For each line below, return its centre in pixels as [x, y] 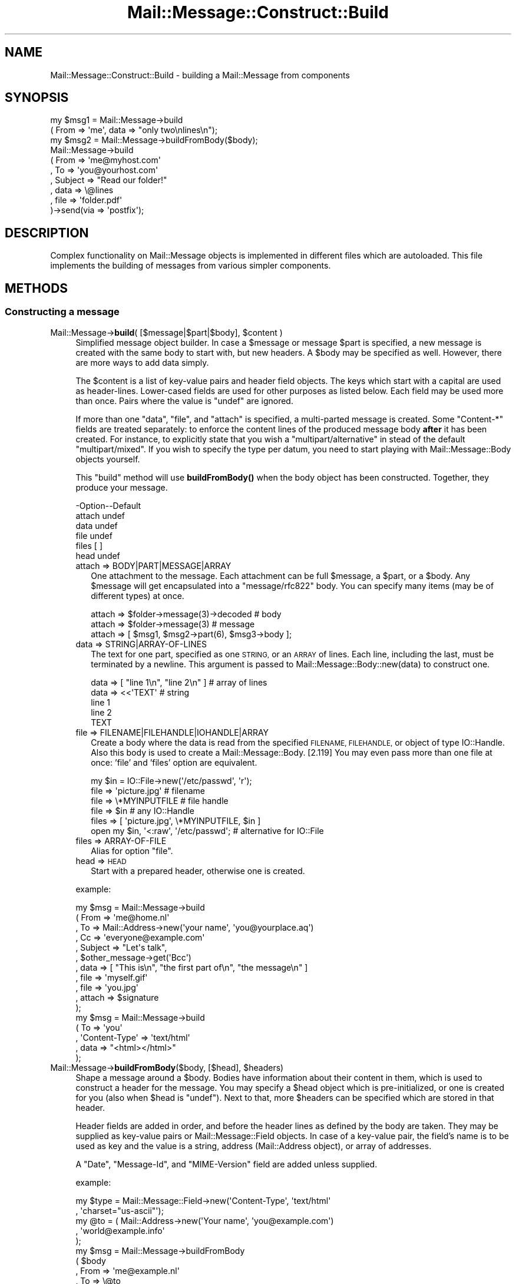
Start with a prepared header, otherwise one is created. [198, 871]
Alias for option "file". [132, 851]
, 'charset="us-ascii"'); [120, 1210]
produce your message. [122, 487]
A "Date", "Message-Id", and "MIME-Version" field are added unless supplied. [226, 1164]
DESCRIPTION [47, 233]
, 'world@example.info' [120, 1230]
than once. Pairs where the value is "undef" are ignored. [184, 401]
